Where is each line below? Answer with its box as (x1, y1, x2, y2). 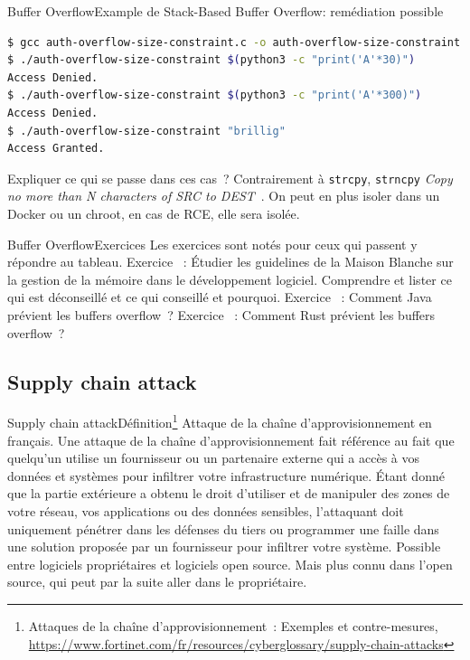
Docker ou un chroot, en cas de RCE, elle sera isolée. (7, 204, 300, 222)
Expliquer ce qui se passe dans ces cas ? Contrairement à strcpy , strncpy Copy (7, 168, 453, 187)
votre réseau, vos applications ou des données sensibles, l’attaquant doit (7, 501, 404, 520)
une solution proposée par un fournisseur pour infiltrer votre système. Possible (7, 537, 441, 556)
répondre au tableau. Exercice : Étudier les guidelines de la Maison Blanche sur (7, 252, 454, 271)
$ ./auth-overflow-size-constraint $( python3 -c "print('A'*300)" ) (7, 89, 422, 102)
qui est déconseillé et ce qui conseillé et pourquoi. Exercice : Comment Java (7, 288, 432, 306)
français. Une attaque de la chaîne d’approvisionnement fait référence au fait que (7, 430, 455, 449)
